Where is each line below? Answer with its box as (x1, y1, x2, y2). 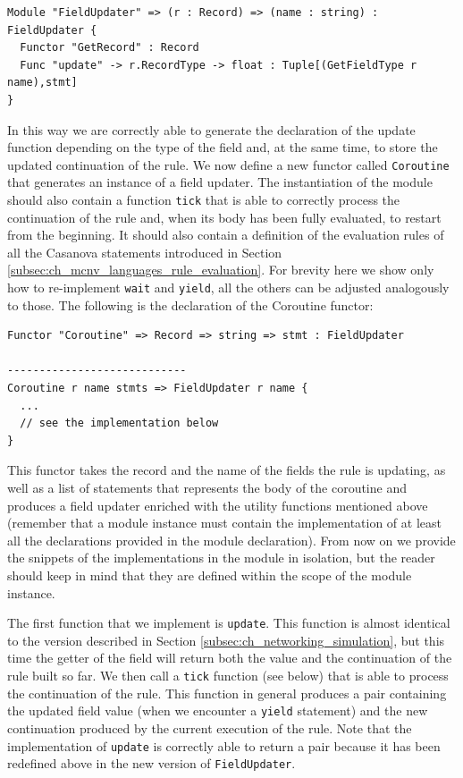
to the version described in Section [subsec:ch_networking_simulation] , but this (7, 630, 445, 649)
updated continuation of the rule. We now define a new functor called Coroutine (7, 155, 450, 173)
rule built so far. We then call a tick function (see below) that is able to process (7, 666, 449, 685)
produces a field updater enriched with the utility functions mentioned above (7, 495, 428, 514)
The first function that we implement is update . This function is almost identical (7, 613, 450, 632)
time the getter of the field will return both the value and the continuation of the (7, 648, 452, 667)
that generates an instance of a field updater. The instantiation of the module (7, 173, 433, 191)
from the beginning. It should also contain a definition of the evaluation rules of (7, 225, 444, 244)
